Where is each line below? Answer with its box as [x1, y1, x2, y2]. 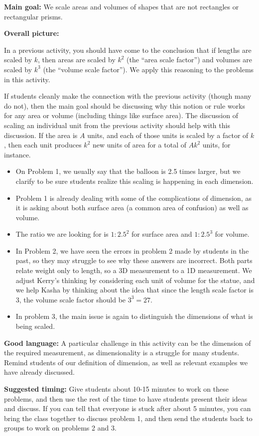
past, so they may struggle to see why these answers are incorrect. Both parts [15, 255, 253, 266]
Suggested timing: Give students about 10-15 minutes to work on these [4, 384, 229, 394]
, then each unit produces [4, 140, 82, 150]
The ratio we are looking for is [15, 229, 109, 239]
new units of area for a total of [92, 140, 186, 150]
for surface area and [131, 229, 192, 239]
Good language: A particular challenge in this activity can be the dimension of [4, 337, 251, 348]
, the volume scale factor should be [19, 294, 126, 304]
